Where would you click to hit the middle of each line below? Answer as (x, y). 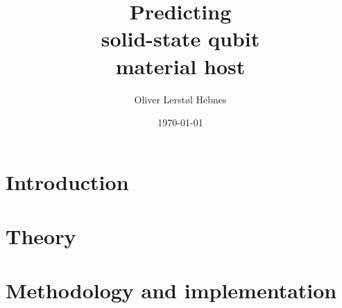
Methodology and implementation (171, 290)
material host (180, 66)
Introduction (67, 181)
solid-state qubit (180, 38)
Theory (41, 236)
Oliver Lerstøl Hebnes (180, 99)
